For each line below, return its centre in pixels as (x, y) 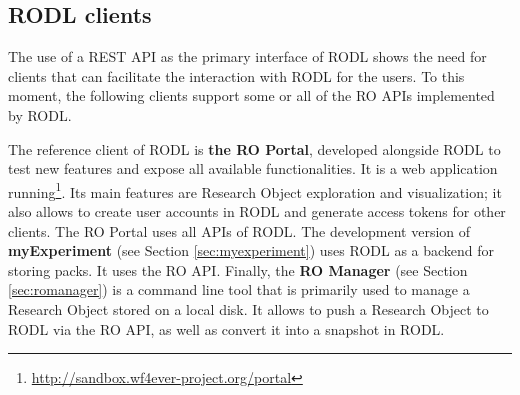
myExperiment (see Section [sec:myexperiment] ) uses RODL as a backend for (251, 250)
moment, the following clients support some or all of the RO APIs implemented (251, 95)
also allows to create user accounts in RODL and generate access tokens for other (257, 211)
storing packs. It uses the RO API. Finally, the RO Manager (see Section (238, 269)
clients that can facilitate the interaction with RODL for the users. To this (236, 75)
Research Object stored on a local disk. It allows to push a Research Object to (248, 308)
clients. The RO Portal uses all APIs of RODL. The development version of (239, 230)
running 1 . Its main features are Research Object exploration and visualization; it (255, 190)
